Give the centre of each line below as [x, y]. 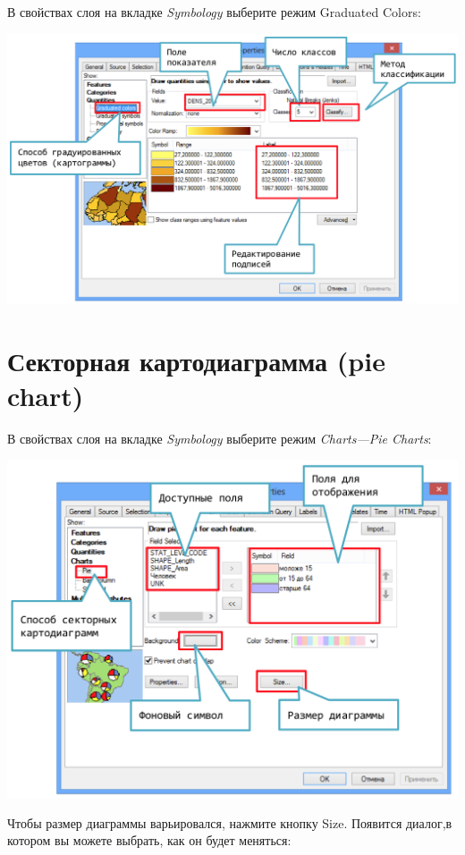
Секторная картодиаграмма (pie [196, 361]
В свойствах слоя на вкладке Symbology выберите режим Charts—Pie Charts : [220, 439]
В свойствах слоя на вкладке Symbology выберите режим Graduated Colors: [214, 12]
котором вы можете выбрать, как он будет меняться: [149, 840]
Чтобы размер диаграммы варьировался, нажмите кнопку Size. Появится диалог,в [230, 822]
